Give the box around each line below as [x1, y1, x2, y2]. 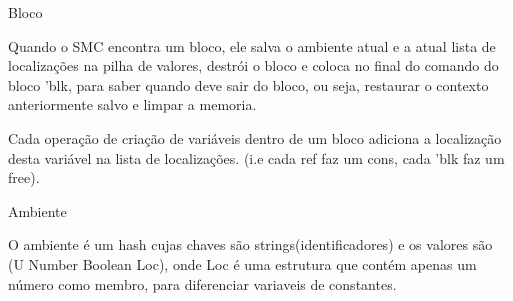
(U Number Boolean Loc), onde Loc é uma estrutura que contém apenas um [8, 253, 477, 274]
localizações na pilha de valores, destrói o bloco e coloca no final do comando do [8, 55, 499, 76]
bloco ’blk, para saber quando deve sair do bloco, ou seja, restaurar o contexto [8, 74, 489, 95]
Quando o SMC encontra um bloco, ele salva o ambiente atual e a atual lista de [8, 35, 496, 56]
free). [8, 167, 40, 188]
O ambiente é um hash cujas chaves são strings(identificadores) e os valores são [8, 234, 493, 255]
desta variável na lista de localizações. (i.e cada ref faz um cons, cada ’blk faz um [8, 147, 505, 168]
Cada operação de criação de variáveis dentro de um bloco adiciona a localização [8, 127, 502, 148]
